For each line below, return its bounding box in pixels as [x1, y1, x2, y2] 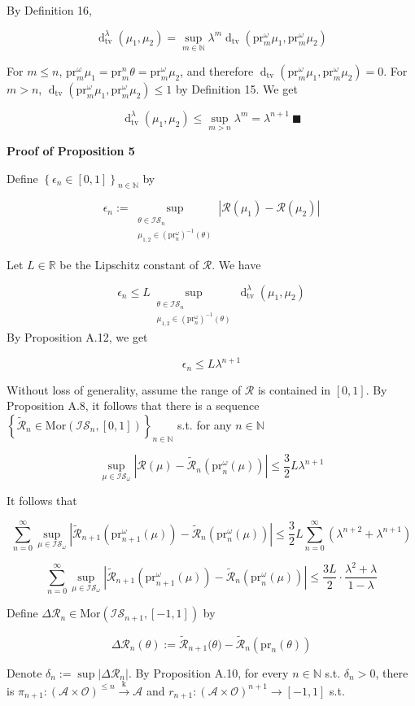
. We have [212, 255, 261, 272]
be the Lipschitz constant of [59, 255, 199, 272]
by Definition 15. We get [175, 80, 298, 97]
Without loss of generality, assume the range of [7, 381, 242, 398]
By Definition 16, [7, 2, 93, 18]
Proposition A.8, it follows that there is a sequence [7, 397, 260, 414]
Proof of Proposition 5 [7, 142, 135, 159]
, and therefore [180, 62, 254, 79]
